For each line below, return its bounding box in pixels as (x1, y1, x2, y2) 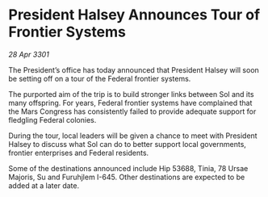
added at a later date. (8, 180, 79, 191)
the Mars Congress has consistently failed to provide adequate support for (8, 107, 257, 116)
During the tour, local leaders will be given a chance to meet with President (8, 131, 258, 140)
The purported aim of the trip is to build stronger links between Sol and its (8, 89, 254, 98)
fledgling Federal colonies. (8, 115, 97, 124)
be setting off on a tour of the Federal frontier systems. (8, 73, 191, 83)
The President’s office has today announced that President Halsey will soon (8, 65, 260, 74)
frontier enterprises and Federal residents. (8, 148, 149, 157)
